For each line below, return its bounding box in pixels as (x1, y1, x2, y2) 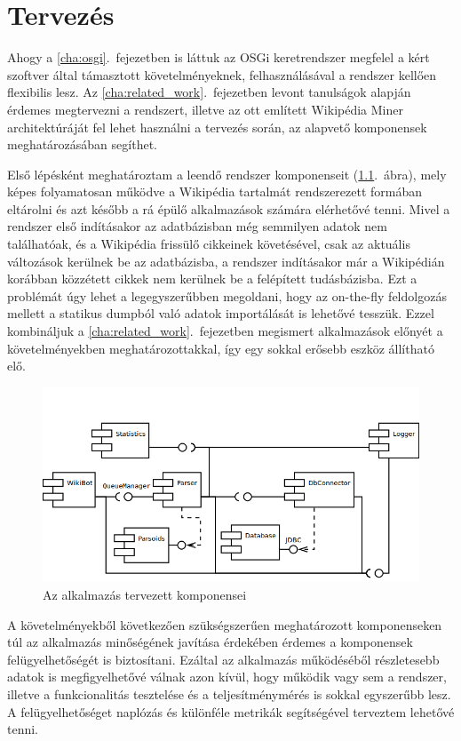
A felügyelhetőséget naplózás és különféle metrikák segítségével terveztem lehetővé (7, 702, 455, 721)
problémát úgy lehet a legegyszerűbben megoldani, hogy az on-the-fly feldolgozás (7, 286, 447, 305)
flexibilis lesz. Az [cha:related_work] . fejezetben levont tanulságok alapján (7, 83, 411, 101)
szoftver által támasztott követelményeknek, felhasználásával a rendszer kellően (7, 65, 437, 84)
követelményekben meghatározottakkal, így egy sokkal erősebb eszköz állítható (7, 339, 434, 357)
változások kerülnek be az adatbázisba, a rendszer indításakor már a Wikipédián (7, 251, 445, 270)
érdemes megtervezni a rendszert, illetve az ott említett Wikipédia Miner (7, 100, 403, 118)
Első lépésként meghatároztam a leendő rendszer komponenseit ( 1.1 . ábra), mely (7, 164, 447, 183)
